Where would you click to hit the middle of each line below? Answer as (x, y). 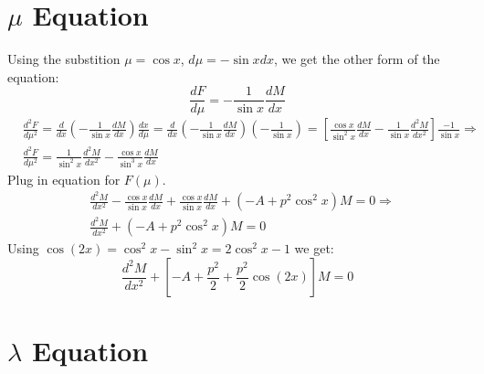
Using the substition (64, 59)
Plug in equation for (64, 179)
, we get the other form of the (357, 59)
